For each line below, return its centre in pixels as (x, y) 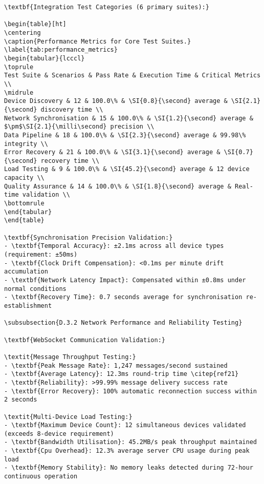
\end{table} (24, 220)
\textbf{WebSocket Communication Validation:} (85, 340)
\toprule (19, 67)
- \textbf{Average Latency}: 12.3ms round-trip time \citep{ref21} (122, 374)
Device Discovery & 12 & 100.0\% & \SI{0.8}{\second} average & (116, 101)
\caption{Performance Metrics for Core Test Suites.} (98, 41)
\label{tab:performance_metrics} (61, 50)
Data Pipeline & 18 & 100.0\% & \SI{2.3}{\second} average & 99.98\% (125, 135)
